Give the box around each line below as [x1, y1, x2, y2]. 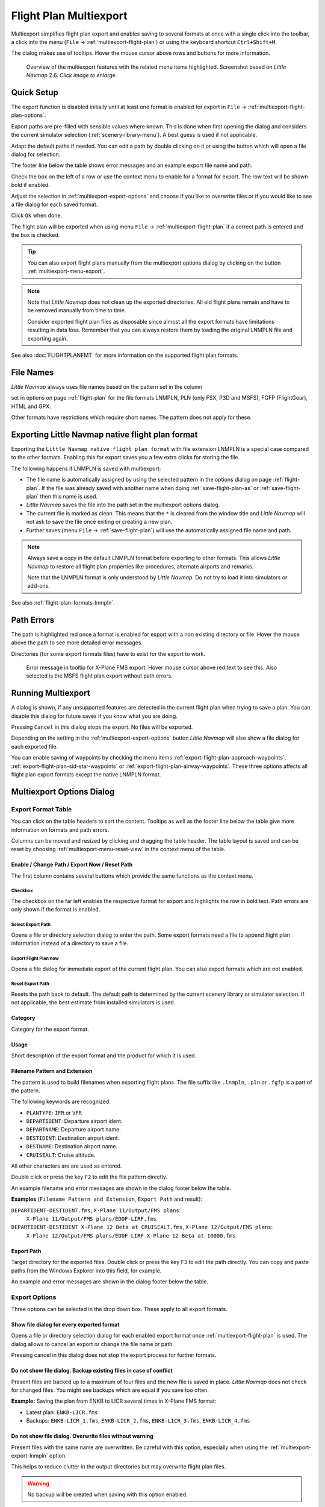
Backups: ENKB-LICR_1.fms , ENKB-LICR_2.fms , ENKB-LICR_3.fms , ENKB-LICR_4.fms [26, 1417, 250, 1424]
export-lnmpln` [11, 1452, 48, 1459]
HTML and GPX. [11, 403, 51, 410]
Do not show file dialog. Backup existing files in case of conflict [11, 1367, 173, 1374]
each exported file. [11, 743, 58, 750]
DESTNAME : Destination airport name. [26, 1143, 118, 1150]
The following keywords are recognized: [11, 1098, 111, 1106]
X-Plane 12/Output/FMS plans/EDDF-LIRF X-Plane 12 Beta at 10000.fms [26, 1232, 236, 1239]
